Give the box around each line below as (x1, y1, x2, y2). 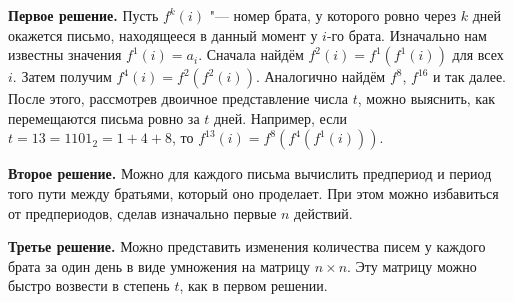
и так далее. (433, 66, 507, 87)
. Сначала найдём (198, 44, 304, 65)
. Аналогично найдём (255, 66, 386, 87)
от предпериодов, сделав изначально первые (8, 202, 277, 223)
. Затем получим (12, 66, 112, 87)
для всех (452, 44, 504, 65)
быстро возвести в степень (8, 275, 170, 296)
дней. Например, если (213, 107, 347, 128)
